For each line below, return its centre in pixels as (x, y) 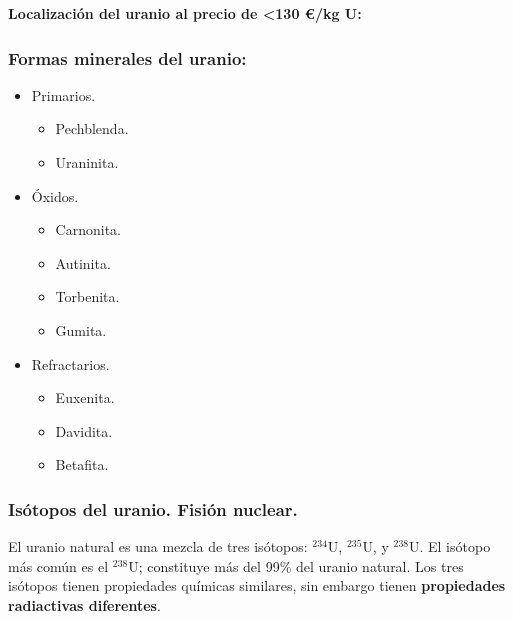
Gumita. (81, 329)
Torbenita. (87, 296)
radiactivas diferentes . (84, 604)
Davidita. (84, 430)
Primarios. (63, 94)
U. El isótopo (449, 546)
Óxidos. (55, 195)
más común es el (58, 565)
